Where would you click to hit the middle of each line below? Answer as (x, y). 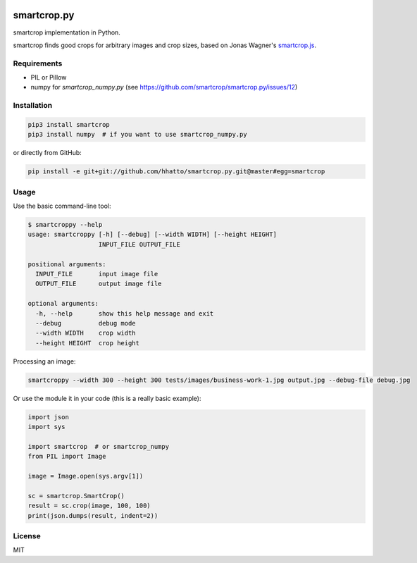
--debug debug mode (86, 323)
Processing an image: (44, 361)
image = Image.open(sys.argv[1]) (86, 476)
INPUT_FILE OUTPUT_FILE (139, 244)
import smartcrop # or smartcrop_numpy (98, 446)
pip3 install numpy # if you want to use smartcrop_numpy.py (137, 135)
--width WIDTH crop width (86, 333)
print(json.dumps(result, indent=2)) (93, 515)
